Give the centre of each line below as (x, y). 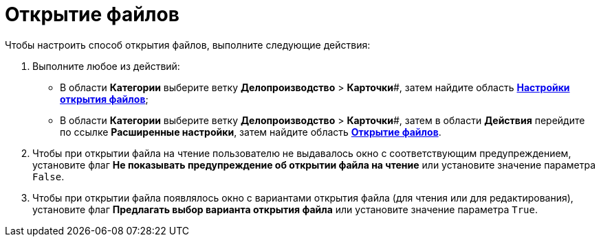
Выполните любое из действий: (106, 66)
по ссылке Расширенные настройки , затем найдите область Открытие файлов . (251, 132)
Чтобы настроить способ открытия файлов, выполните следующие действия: (188, 45)
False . (48, 176)
